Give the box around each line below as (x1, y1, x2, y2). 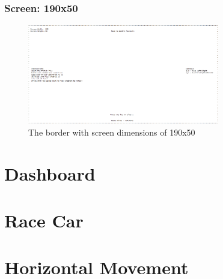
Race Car (4, 208, 84, 232)
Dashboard (4, 161, 96, 185)
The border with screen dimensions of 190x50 (28, 125, 195, 138)
